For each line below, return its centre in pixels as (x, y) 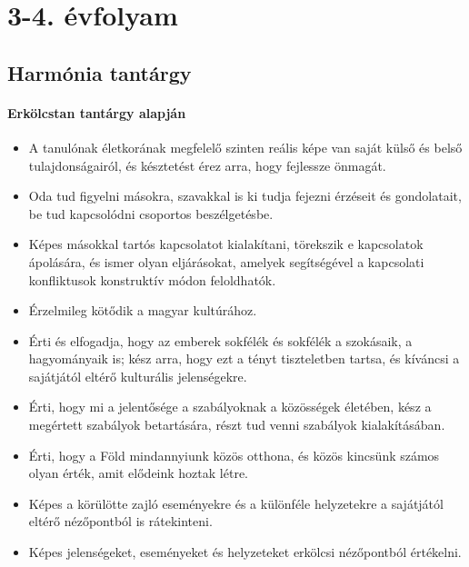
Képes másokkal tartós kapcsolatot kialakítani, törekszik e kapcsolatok (226, 244)
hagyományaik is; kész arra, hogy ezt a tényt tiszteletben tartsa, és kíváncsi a (244, 358)
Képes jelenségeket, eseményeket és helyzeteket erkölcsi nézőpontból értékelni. (245, 552)
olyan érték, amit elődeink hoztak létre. (138, 473)
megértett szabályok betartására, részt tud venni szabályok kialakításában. (237, 425)
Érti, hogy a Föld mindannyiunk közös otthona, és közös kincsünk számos (234, 455)
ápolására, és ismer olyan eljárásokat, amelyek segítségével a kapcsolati (226, 261)
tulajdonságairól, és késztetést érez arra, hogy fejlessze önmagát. (207, 165)
